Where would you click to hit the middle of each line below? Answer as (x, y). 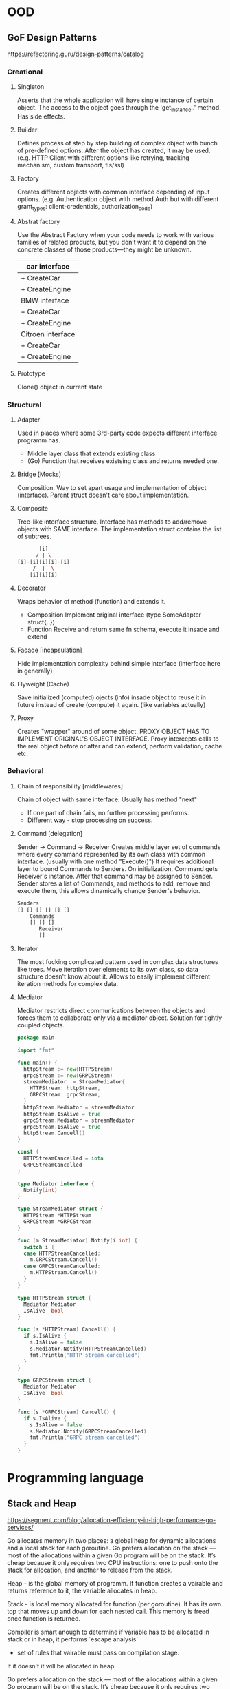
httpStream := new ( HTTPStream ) (68, 1069)
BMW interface (45, 300)
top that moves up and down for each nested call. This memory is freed (108, 1611)
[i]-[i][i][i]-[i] (43, 562)
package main (36, 1038)
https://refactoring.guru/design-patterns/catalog (76, 54)
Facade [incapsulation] (49, 650)
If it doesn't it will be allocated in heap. (62, 1666)
